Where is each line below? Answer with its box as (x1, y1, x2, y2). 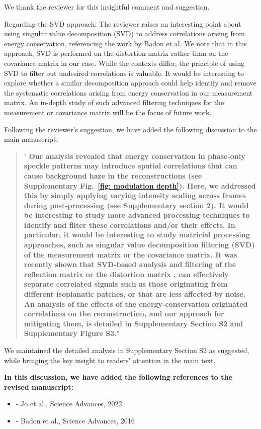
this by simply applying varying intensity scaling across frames (24, 190, 246, 201)
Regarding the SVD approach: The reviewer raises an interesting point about (4, 18, 241, 29)
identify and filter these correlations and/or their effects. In (24, 219, 235, 230)
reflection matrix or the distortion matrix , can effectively (24, 269, 229, 279)
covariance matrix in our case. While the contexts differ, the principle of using (4, 57, 244, 68)
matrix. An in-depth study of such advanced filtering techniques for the (4, 97, 224, 108)
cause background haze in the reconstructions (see (24, 170, 202, 181)
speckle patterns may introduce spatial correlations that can (24, 160, 237, 171)
